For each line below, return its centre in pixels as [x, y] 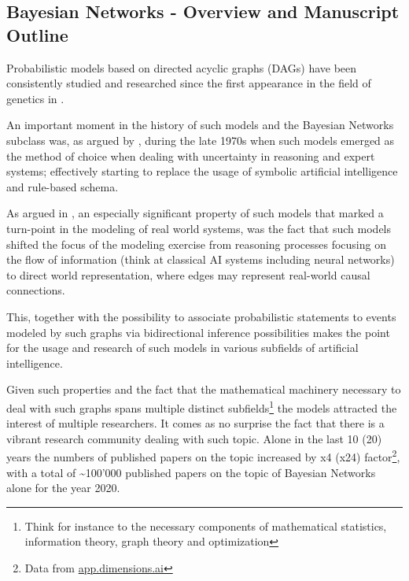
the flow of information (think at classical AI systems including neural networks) [201, 259]
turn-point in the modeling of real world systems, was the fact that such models [199, 228]
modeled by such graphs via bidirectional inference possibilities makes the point [198, 332]
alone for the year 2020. [63, 488]
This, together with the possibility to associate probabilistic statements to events [201, 316]
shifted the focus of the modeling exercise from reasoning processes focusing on [196, 244]
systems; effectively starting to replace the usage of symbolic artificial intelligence [202, 171]
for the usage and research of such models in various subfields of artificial [182, 348]
